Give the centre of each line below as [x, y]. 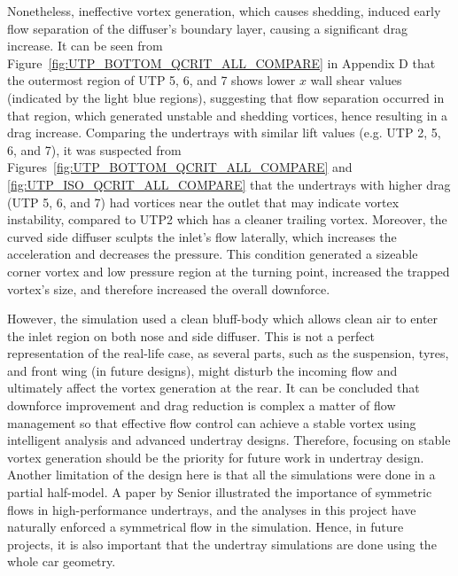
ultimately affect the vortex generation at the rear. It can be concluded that [213, 388]
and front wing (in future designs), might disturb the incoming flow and [202, 370]
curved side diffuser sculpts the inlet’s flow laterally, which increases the [202, 236]
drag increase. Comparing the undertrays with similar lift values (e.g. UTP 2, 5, [224, 132]
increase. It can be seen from [85, 46]
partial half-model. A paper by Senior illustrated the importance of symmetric [220, 492]
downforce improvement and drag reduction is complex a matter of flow [202, 405]
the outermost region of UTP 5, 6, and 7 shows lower [151, 80]
